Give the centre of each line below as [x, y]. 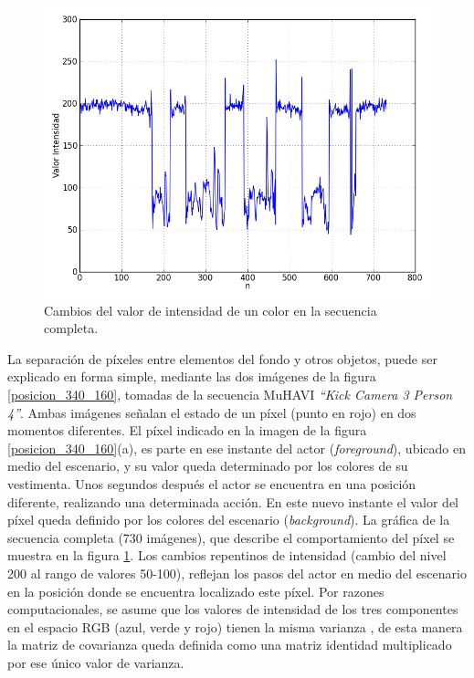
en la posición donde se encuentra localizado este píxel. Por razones [196, 591]
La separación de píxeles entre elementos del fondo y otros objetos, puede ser [222, 358]
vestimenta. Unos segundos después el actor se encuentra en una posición [212, 483]
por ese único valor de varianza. [96, 662]
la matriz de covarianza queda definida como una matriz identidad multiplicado [230, 645]
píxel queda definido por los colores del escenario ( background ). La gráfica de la [229, 520]
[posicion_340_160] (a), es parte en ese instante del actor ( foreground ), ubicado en [237, 448]
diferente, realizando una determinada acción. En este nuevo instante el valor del [233, 501]
